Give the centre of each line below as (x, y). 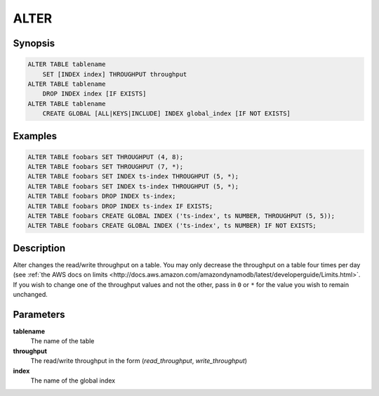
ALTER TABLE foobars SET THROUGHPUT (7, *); (106, 167)
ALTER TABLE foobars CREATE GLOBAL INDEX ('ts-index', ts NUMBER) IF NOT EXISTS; (172, 226)
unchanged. (31, 295)
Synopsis (34, 43)
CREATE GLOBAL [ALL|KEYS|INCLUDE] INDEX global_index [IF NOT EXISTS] (167, 114)
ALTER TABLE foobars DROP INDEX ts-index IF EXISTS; (120, 206)
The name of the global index (73, 381)
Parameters (39, 314)
